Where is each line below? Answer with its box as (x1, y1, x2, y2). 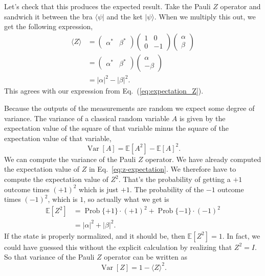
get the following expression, (4, 21, 93, 32)
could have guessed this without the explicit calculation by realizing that (4, 241, 232, 252)
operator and (220, 1, 261, 11)
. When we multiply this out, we (154, 11, 256, 21)
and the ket (106, 11, 143, 21)
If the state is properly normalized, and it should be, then (4, 230, 185, 241)
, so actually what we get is (83, 194, 169, 204)
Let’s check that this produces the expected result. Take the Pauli (4, 1, 211, 11)
